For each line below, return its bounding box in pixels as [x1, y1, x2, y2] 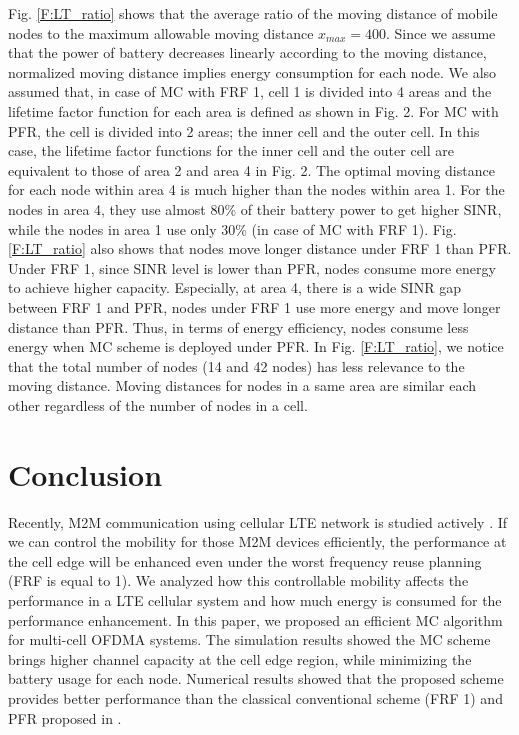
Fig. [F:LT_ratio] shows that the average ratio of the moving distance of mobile [8, 3, 498, 23]
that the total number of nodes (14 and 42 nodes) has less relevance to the [8, 355, 465, 376]
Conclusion [8, 453, 163, 494]
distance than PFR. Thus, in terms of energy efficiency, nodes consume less [8, 316, 469, 337]
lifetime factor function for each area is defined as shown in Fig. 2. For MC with [8, 100, 499, 121]
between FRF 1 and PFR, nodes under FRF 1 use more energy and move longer [8, 296, 501, 317]
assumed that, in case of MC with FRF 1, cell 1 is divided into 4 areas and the [8, 81, 492, 102]
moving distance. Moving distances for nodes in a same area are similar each [8, 375, 477, 396]
